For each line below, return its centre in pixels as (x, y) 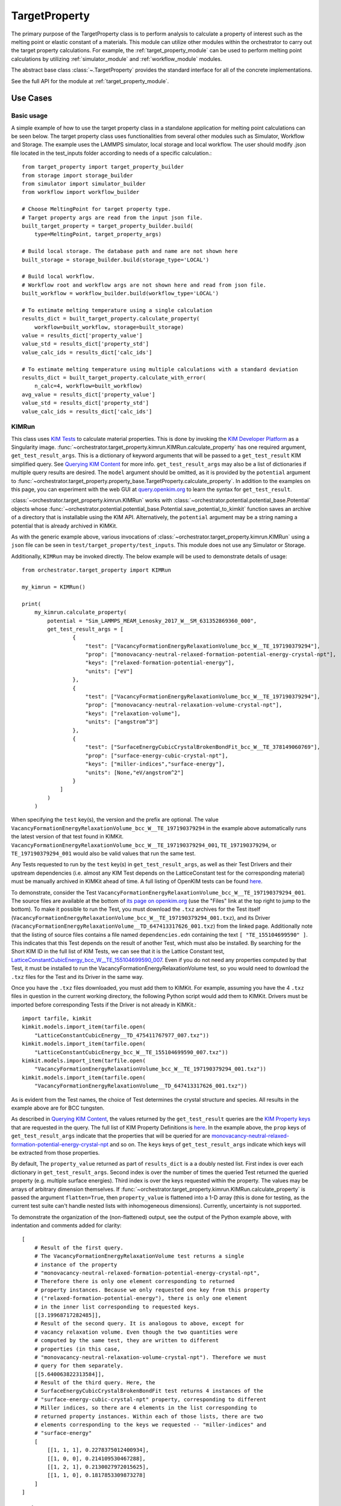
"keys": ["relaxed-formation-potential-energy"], (160, 663)
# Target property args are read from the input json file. (112, 217)
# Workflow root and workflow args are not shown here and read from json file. (144, 285)
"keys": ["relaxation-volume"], (133, 713)
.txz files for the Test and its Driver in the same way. (77, 976)
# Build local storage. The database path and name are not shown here (130, 251)
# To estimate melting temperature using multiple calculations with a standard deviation (160, 369)
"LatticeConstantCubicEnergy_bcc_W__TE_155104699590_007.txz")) (131, 1052)
